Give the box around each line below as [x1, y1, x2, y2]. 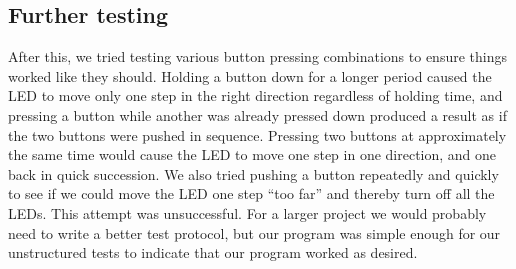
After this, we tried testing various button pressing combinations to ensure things [8, 46, 507, 67]
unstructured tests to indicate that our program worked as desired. [8, 242, 418, 263]
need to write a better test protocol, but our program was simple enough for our [8, 222, 501, 243]
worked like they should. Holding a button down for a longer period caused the [8, 65, 492, 86]
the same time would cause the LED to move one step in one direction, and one [8, 144, 497, 165]
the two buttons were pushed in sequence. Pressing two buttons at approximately [8, 124, 507, 145]
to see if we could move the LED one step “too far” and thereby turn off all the [8, 183, 495, 204]
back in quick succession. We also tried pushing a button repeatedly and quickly [8, 163, 499, 184]
